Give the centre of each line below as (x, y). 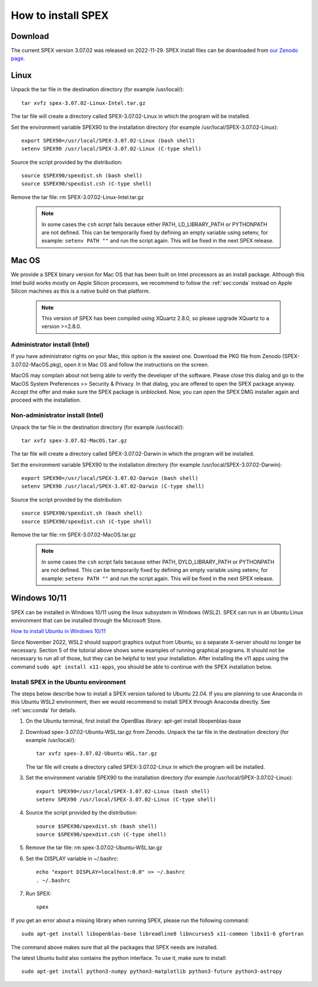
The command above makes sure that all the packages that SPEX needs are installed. (114, 947)
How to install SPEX (60, 15)
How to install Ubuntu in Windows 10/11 (58, 631)
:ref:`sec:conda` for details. (44, 710)
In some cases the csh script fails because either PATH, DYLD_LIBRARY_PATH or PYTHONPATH (158, 562)
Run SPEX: (39, 894)
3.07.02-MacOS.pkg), (37, 365)
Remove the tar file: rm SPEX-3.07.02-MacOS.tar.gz (73, 535)
